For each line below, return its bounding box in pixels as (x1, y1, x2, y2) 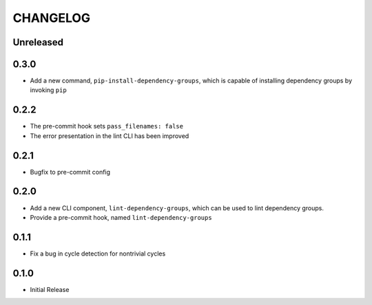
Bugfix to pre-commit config (30, 168, 110, 176)
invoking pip (30, 86, 67, 94)
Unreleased (12, 36, 64, 48)
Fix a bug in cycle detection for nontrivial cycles (30, 249, 166, 258)
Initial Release (30, 285, 70, 293)
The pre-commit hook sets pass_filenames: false (30, 122, 184, 131)
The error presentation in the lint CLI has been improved (30, 131, 189, 140)
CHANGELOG (12, 10, 91, 25)
